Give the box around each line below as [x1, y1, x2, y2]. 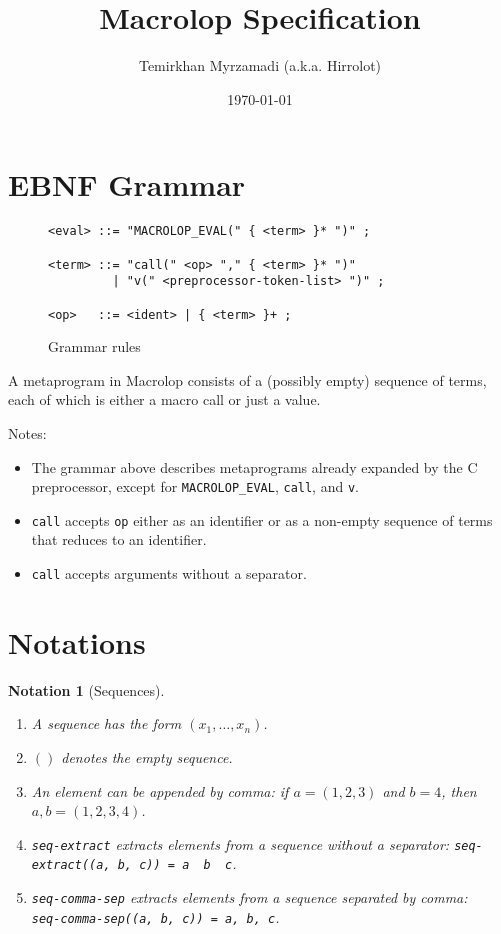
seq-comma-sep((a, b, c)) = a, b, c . [31, 906, 280, 927]
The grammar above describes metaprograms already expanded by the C [31, 456, 478, 477]
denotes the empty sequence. [61, 747, 233, 768]
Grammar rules [48, 336, 141, 357]
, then [441, 780, 477, 801]
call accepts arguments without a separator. [31, 563, 307, 584]
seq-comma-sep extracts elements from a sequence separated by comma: [31, 887, 468, 908]
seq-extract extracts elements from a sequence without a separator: [31, 833, 450, 854]
